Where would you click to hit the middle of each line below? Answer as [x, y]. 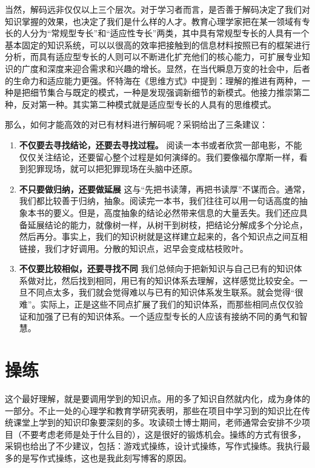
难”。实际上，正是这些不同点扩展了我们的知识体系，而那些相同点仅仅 [157, 304]
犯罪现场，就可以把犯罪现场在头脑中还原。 [112, 169]
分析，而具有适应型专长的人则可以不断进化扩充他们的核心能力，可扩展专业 [153, 57]
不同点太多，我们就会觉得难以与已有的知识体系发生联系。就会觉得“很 [165, 292]
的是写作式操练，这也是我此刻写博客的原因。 [102, 457]
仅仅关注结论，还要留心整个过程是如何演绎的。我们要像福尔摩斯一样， [159, 157]
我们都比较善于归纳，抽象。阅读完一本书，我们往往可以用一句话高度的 [159, 201]
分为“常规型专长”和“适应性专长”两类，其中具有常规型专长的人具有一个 [170, 33]
